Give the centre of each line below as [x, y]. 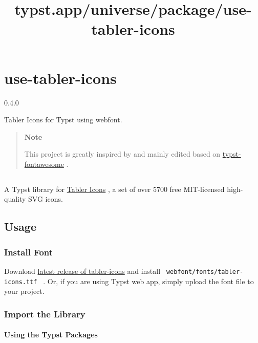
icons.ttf [21, 282]
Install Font [29, 252]
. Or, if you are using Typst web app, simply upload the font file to [148, 281]
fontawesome [44, 164]
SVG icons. [46, 199]
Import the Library [45, 314]
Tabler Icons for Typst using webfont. [63, 120]
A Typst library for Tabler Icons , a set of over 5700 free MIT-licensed [114, 189]
